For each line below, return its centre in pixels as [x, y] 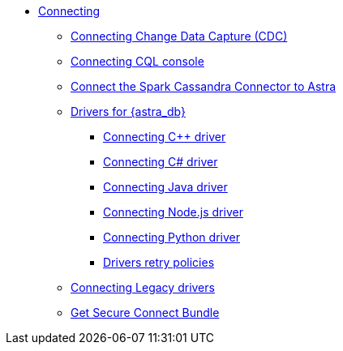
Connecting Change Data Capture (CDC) [179, 36]
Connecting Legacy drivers [143, 287]
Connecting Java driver [165, 187]
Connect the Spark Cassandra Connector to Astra [204, 86]
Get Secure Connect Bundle [145, 312]
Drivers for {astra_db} [128, 111]
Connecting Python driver [171, 237]
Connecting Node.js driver [173, 212]
